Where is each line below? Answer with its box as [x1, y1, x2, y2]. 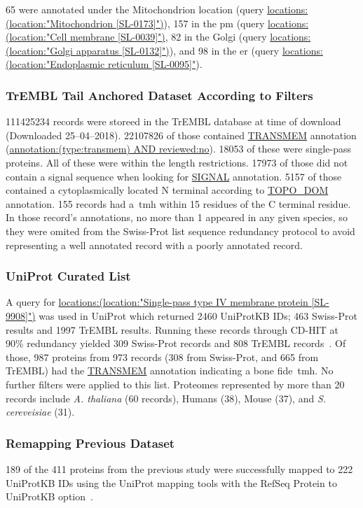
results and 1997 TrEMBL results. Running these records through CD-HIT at [6, 322, 338, 337]
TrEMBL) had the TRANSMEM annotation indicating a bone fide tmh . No [6, 363, 334, 378]
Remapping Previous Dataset [6, 434, 175, 451]
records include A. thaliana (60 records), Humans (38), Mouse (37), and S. [6, 390, 327, 405]
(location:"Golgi [6, 43, 73, 57]
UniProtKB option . [6, 489, 93, 504]
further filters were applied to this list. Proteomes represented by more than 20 [6, 376, 345, 391]
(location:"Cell [6, 29, 67, 44]
